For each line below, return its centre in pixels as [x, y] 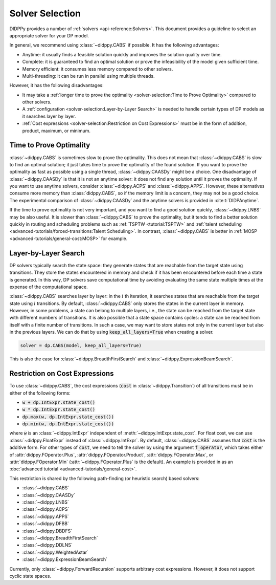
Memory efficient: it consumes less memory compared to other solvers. [98, 69]
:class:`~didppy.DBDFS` [47, 531]
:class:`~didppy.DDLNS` [47, 545]
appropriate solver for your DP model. [49, 35]
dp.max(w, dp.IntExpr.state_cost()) [68, 417]
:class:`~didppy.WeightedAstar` [55, 552]
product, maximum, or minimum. [56, 131]
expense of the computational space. [49, 287]
